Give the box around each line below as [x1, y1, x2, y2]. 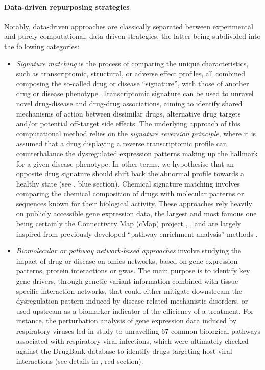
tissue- [220, 275, 240, 286]
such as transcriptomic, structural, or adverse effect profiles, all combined [16, 68, 246, 79]
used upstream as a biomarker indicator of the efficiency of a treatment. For [16, 305, 254, 316]
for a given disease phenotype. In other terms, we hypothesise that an [16, 158, 234, 169]
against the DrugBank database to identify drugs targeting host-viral [16, 345, 232, 356]
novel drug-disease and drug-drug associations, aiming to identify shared [16, 98, 243, 108]
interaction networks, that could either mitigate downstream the [41, 285, 242, 296]
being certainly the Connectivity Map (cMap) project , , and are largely [16, 218, 242, 229]
